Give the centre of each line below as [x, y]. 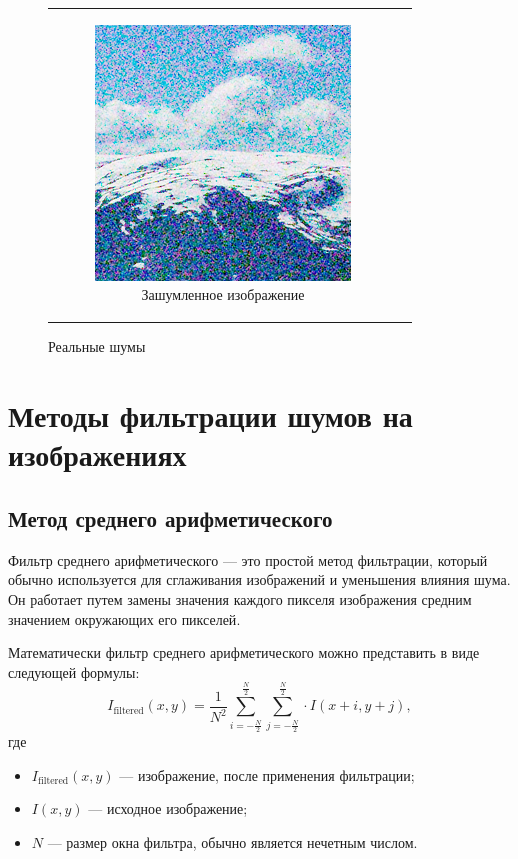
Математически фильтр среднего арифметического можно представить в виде [244, 652]
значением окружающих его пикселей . [124, 618]
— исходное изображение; [168, 808]
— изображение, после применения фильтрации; [267, 774]
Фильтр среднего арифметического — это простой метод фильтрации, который [248, 559]
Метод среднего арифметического [170, 517]
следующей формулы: [74, 671]
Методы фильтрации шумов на [210, 415]
